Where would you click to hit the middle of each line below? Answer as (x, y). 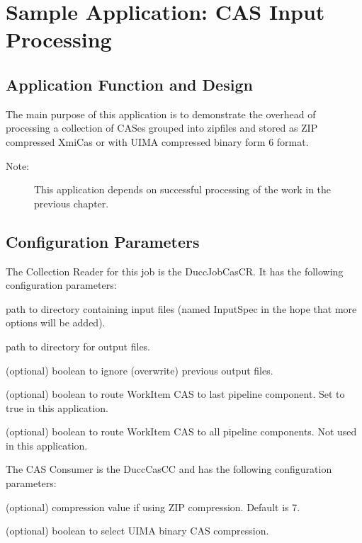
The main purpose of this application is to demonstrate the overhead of (161, 114)
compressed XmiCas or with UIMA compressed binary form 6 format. (157, 141)
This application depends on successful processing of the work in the (183, 189)
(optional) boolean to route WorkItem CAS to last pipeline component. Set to (175, 394)
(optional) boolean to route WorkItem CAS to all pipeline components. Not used (181, 431)
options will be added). (56, 322)
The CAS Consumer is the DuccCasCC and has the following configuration (169, 469)
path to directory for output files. (78, 346)
